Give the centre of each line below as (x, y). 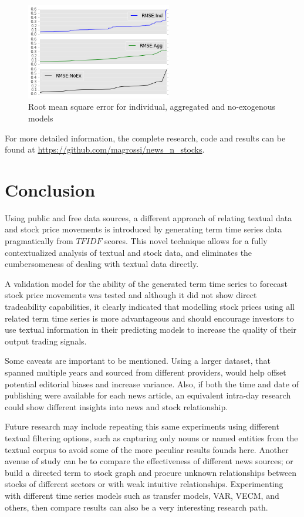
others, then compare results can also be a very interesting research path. (136, 507)
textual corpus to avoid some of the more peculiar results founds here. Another (147, 449)
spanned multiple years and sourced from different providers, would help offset (146, 372)
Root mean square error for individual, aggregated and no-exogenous (152, 107)
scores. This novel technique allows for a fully (186, 241)
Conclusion (50, 189)
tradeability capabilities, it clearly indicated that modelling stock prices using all (150, 307)
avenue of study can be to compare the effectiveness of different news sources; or (149, 461)
